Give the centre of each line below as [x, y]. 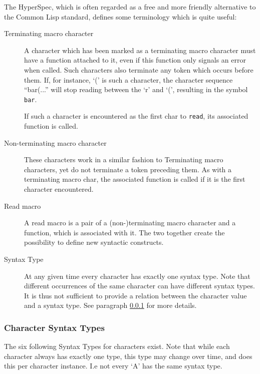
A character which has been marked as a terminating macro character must [140, 50]
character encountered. [59, 189]
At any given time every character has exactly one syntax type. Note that [137, 276]
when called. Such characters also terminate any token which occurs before [139, 69]
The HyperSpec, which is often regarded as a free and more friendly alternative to [130, 7]
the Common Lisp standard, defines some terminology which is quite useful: [120, 16]
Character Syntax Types [54, 327]
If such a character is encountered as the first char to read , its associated [136, 116]
